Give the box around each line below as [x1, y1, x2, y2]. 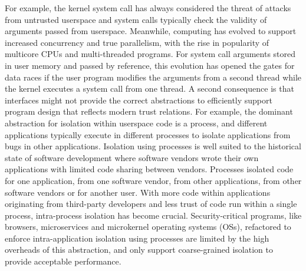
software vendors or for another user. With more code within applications [5, 186, 271, 198]
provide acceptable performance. [5, 255, 121, 267]
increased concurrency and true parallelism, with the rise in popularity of [5, 36, 269, 48]
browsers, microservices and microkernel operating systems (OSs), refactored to [5, 220, 291, 233]
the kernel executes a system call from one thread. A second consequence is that [5, 82, 294, 95]
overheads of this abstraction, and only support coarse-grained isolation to [5, 243, 273, 256]
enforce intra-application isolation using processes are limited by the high [5, 232, 269, 244]
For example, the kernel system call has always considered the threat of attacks [5, 2, 291, 14]
